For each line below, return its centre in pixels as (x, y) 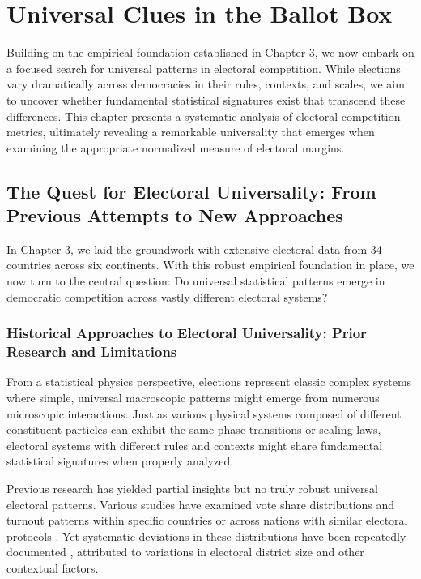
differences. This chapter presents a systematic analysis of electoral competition (204, 116)
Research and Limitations (92, 352)
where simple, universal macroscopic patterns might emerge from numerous (193, 397)
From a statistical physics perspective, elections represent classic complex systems (209, 382)
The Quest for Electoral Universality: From (191, 191)
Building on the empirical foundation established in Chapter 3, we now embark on (210, 52)
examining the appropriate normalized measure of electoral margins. (176, 147)
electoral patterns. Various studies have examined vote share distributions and (201, 504)
